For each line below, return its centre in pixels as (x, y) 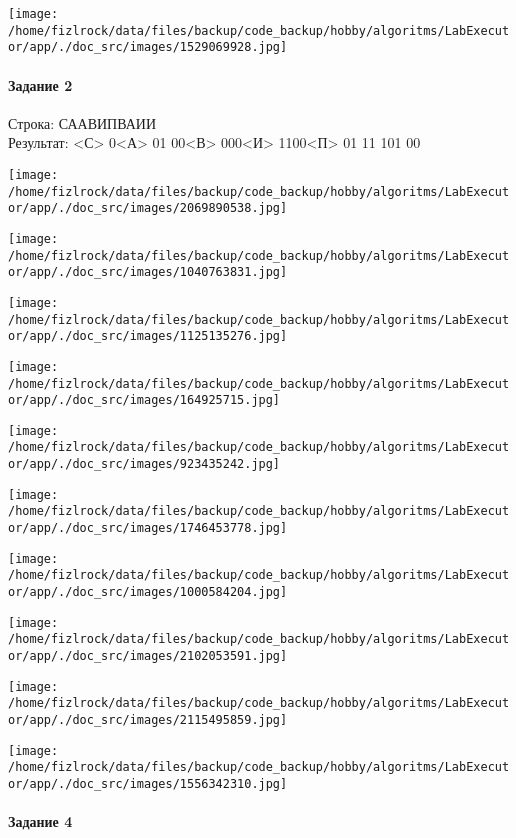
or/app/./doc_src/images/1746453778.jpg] (148, 528)
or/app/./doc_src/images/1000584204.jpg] (148, 592)
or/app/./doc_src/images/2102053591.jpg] (148, 656)
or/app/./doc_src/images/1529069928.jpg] (148, 47)
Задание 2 (40, 84)
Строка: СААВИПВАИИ (82, 122)
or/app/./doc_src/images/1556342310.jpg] (148, 783)
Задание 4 (40, 821)
